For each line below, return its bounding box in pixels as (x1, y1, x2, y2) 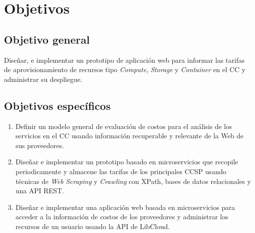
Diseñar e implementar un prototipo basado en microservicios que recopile (15, 156, 238, 167)
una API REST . (15, 185, 64, 196)
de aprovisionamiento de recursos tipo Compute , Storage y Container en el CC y (4, 64, 246, 75)
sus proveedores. (15, 140, 64, 150)
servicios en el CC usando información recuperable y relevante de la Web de (15, 130, 244, 141)
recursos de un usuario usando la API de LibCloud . (15, 221, 170, 231)
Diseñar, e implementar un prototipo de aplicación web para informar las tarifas (4, 54, 245, 65)
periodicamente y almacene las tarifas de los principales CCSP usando (15, 166, 227, 176)
